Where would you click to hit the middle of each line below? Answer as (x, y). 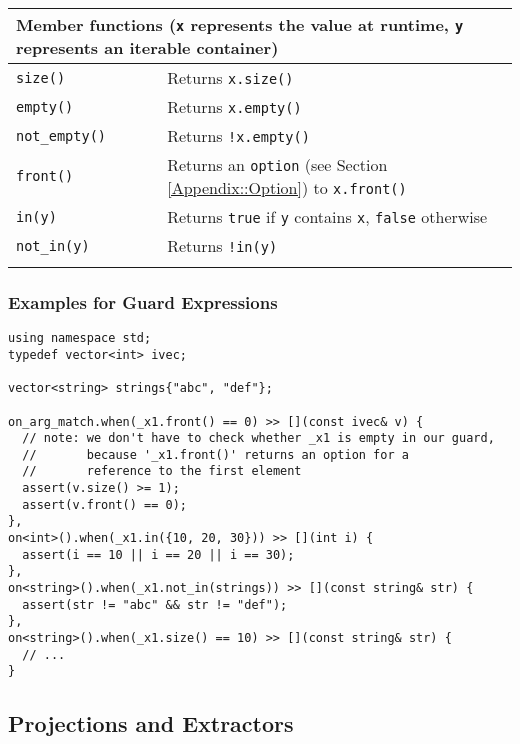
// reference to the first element (162, 471)
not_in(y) (53, 245)
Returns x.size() (230, 77)
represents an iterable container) (147, 47)
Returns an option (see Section (277, 164)
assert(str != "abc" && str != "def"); (155, 604)
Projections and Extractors (151, 723)
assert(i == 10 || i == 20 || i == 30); (158, 554)
